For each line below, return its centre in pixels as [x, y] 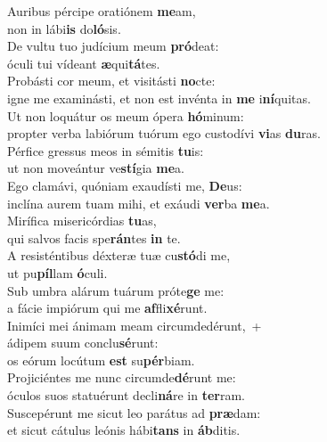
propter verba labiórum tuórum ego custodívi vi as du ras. [164, 133]
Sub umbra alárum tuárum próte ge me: [116, 290]
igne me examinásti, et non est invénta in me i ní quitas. [159, 98]
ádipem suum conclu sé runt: [83, 343]
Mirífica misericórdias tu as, [82, 221]
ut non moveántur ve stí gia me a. [96, 168]
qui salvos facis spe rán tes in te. [94, 237]
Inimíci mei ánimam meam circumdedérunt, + [135, 325]
